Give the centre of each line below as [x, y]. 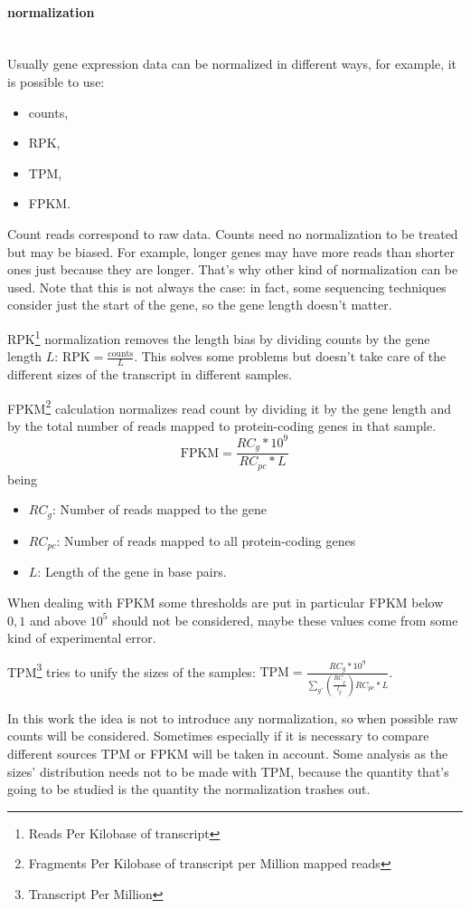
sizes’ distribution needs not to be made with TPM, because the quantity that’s [228, 771]
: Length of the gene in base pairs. [132, 572]
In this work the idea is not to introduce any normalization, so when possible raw [233, 718]
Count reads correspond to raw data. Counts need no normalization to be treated [233, 233]
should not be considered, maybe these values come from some [285, 620]
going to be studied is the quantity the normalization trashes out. [189, 789]
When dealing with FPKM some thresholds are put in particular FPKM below [226, 602]
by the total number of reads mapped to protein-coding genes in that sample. [222, 425]
